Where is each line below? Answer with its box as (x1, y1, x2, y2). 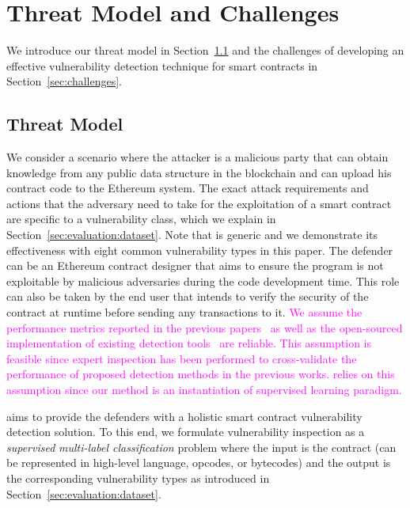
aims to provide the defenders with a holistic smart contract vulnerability (6, 408, 363, 424)
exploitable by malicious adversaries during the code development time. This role (6, 272, 400, 289)
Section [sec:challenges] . (6, 73, 122, 89)
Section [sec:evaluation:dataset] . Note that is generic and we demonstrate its (6, 226, 378, 243)
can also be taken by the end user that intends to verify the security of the (6, 288, 369, 305)
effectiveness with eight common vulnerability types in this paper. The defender (6, 241, 393, 258)
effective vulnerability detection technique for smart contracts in (6, 57, 318, 74)
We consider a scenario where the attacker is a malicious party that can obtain (6, 149, 389, 165)
